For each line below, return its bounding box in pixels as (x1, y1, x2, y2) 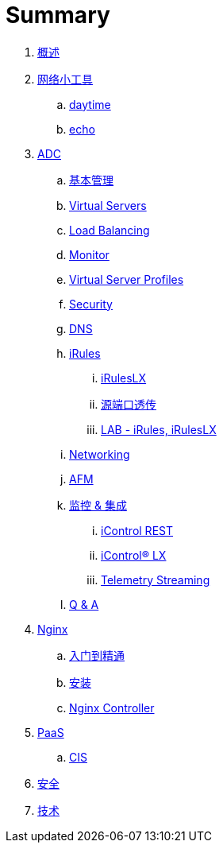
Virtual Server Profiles (69, 272, 184, 286)
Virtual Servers (69, 198, 147, 212)
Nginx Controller (69, 700, 155, 715)
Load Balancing (69, 223, 150, 237)
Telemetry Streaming (101, 572, 210, 587)
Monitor (69, 247, 110, 262)
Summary (6, 2, 110, 29)
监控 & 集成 (69, 498, 127, 512)
